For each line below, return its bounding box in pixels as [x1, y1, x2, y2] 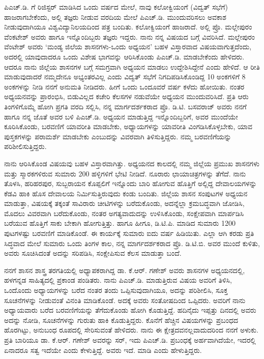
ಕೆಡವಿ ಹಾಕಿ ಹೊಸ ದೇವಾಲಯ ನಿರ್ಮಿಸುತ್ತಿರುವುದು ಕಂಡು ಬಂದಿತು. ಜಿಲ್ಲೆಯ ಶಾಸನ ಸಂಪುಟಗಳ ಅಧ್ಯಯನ [4, 188, 248, 198]
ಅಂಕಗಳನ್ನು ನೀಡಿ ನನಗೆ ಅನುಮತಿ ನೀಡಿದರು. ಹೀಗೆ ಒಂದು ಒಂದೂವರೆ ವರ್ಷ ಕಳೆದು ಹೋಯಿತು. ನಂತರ [4, 81, 245, 92]
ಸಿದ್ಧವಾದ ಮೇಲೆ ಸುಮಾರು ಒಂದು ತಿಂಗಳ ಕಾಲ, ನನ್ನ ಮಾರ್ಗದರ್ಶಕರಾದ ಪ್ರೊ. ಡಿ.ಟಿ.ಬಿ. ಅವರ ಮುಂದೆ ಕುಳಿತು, [4, 237, 260, 248]
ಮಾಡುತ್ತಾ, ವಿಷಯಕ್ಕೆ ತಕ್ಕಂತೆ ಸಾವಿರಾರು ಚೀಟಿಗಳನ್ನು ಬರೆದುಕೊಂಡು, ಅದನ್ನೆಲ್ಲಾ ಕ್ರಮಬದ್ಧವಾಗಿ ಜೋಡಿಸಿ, [4, 198, 245, 208]
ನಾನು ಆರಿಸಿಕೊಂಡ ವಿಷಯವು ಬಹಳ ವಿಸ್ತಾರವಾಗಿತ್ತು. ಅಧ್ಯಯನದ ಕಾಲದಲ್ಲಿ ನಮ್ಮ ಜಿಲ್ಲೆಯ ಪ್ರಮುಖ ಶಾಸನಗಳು [4, 158, 259, 168]
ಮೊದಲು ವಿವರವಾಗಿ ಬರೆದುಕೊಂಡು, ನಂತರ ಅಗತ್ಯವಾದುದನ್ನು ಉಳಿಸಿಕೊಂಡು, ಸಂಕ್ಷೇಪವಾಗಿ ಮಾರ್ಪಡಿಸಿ [4, 207, 244, 218]
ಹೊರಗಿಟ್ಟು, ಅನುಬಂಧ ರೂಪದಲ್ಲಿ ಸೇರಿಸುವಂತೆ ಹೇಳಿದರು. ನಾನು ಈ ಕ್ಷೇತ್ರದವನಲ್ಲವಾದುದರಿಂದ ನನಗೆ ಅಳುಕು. [4, 324, 258, 335]
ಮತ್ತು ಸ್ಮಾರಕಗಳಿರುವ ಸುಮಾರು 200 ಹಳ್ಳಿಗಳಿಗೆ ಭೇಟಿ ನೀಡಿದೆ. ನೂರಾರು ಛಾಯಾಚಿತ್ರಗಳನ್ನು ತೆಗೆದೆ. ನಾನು [4, 168, 246, 178]
